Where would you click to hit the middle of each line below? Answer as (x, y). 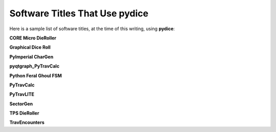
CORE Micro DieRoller (33, 38)
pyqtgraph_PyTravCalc (34, 66)
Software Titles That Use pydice (79, 13)
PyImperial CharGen (31, 57)
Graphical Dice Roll (30, 47)
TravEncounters (27, 122)
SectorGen (21, 104)
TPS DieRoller (24, 113)
